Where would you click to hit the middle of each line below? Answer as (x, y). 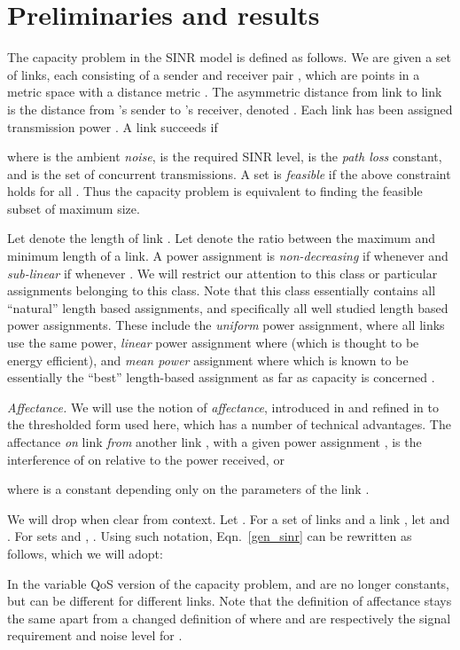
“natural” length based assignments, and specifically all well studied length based (228, 307)
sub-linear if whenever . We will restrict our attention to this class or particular (222, 273)
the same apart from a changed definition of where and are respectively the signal (229, 618)
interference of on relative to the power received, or (146, 459)
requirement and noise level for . (95, 635)
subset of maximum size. (74, 208)
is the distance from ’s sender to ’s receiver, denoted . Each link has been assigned (230, 109)
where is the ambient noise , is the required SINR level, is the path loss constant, (225, 157)
